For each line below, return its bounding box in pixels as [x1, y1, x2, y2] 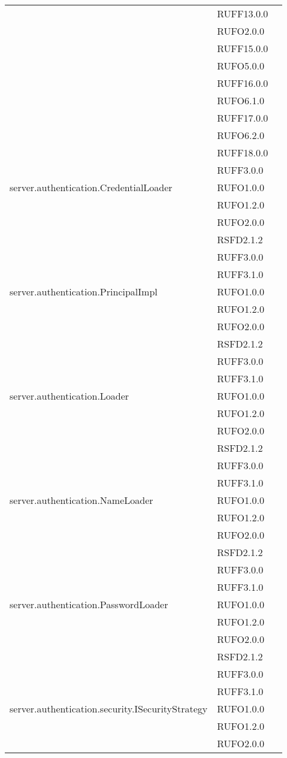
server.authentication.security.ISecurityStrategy [10, 702, 208, 715]
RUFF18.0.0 [217, 146, 268, 159]
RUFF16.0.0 [217, 76, 268, 90]
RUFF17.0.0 [217, 111, 268, 125]
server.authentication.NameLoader [10, 493, 153, 507]
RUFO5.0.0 [217, 59, 264, 73]
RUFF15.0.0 [217, 41, 268, 55]
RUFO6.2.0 [217, 128, 264, 142]
